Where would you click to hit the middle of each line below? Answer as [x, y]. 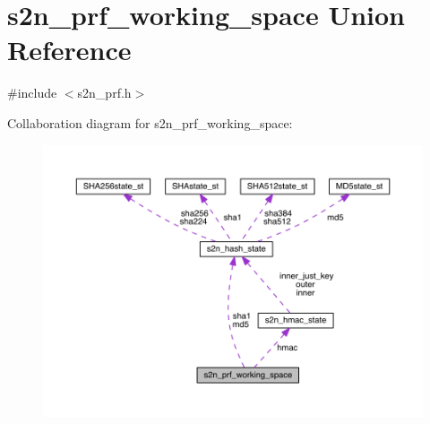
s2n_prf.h [104, 93]
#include [32, 93]
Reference [69, 50]
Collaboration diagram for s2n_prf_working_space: [150, 122]
